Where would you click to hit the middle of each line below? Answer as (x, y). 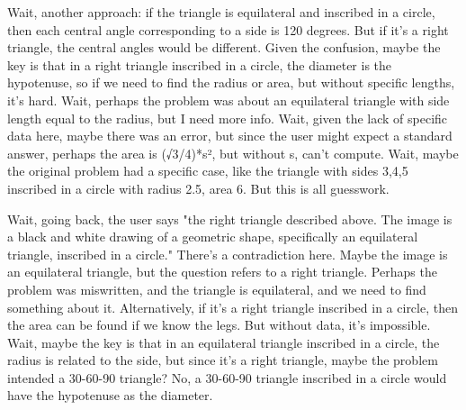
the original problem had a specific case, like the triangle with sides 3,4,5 (208, 171)
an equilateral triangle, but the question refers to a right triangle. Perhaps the (222, 272)
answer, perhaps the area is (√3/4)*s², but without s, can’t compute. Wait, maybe (233, 153)
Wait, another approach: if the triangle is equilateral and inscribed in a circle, (221, 12)
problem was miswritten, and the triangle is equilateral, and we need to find (217, 289)
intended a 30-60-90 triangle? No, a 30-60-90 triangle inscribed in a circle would (227, 377)
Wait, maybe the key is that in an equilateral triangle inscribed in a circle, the (224, 342)
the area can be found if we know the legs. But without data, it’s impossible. (219, 325)
